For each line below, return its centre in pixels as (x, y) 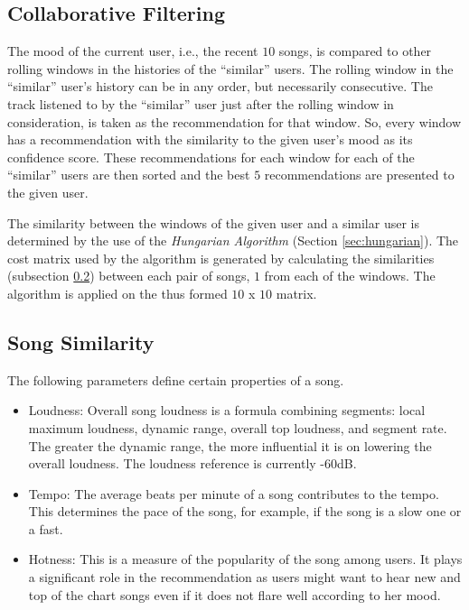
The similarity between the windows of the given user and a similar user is (213, 222)
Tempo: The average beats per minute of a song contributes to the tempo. (234, 493)
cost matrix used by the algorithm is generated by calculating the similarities (221, 258)
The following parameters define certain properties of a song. (176, 379)
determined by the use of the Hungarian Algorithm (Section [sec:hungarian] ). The (233, 240)
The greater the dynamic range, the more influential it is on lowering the (230, 445)
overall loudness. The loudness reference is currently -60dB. (192, 463)
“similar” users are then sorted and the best (129, 175)
